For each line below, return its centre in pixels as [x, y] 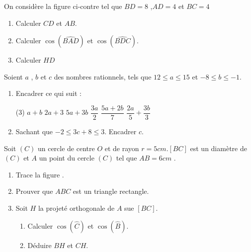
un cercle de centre [66, 148]
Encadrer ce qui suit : [48, 93]
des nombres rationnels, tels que [103, 76]
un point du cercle [67, 158]
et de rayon [122, 148]
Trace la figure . [40, 174]
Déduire [40, 245]
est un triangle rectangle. [111, 191]
